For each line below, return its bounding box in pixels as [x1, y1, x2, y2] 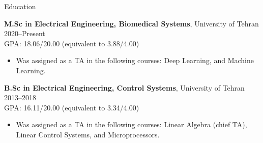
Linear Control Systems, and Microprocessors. [16, 129, 160, 139]
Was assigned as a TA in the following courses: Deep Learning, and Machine [16, 55, 254, 66]
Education [4, 1, 36, 11]
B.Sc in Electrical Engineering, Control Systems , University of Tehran [4, 82, 245, 93]
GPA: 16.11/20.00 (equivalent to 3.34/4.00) [4, 102, 139, 112]
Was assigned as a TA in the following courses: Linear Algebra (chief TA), [16, 119, 247, 130]
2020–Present [4, 28, 45, 39]
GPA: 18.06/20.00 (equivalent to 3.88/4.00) [4, 38, 139, 48]
